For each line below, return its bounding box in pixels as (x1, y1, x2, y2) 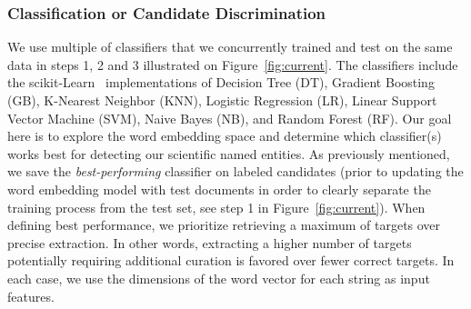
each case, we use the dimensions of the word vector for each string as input (7, 268, 430, 287)
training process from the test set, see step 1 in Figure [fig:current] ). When (7, 197, 426, 216)
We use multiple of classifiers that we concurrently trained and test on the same (7, 37, 453, 56)
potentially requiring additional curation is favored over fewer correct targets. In (7, 251, 455, 270)
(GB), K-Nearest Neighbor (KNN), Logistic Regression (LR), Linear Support (7, 91, 437, 109)
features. (7, 286, 55, 305)
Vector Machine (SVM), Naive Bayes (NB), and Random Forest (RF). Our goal (7, 108, 452, 127)
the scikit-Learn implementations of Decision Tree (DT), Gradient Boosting (7, 73, 435, 92)
